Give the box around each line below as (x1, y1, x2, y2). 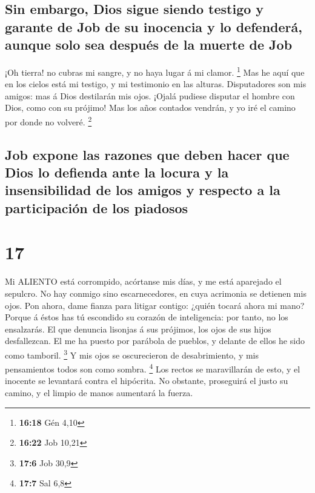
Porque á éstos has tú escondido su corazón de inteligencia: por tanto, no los (5, 311, 288, 323)
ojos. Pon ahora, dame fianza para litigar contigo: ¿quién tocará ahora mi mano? (5, 299, 305, 311)
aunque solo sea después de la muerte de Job (5, 35, 293, 54)
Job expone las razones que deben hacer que (5, 145, 290, 164)
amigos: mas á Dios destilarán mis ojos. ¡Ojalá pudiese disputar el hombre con (5, 89, 295, 102)
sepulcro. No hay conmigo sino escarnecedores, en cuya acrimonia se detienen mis (5, 286, 307, 299)
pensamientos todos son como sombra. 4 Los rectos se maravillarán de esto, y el (5, 361, 300, 375)
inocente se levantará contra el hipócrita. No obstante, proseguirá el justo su (5, 374, 288, 387)
